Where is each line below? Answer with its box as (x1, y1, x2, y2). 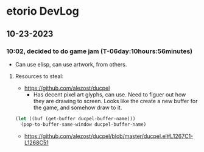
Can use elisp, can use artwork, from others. (15, 60, 127, 68)
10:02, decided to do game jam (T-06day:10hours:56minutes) (6, 47, 193, 56)
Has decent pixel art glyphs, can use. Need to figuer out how (33, 90, 186, 98)
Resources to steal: (15, 72, 64, 80)
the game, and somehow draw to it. (33, 104, 122, 111)
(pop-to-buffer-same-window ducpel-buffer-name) (21, 121, 147, 128)
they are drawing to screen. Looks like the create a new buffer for (33, 97, 198, 104)
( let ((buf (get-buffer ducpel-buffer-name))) (15, 115, 136, 121)
